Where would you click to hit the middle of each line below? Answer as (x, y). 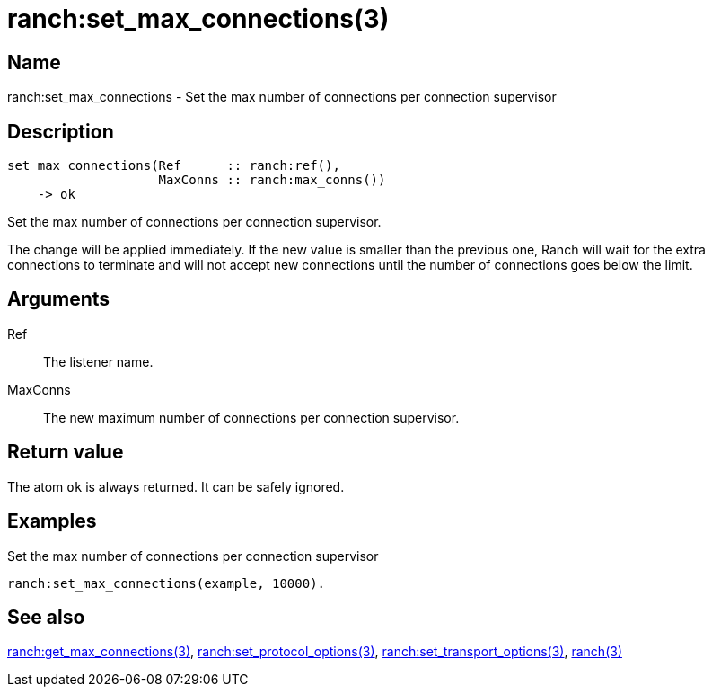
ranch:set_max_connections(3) (198, 19)
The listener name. (98, 361)
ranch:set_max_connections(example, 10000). (167, 583)
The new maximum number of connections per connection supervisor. (251, 417)
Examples (52, 521)
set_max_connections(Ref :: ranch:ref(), (174, 166)
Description (61, 131)
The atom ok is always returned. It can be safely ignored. (176, 486)
